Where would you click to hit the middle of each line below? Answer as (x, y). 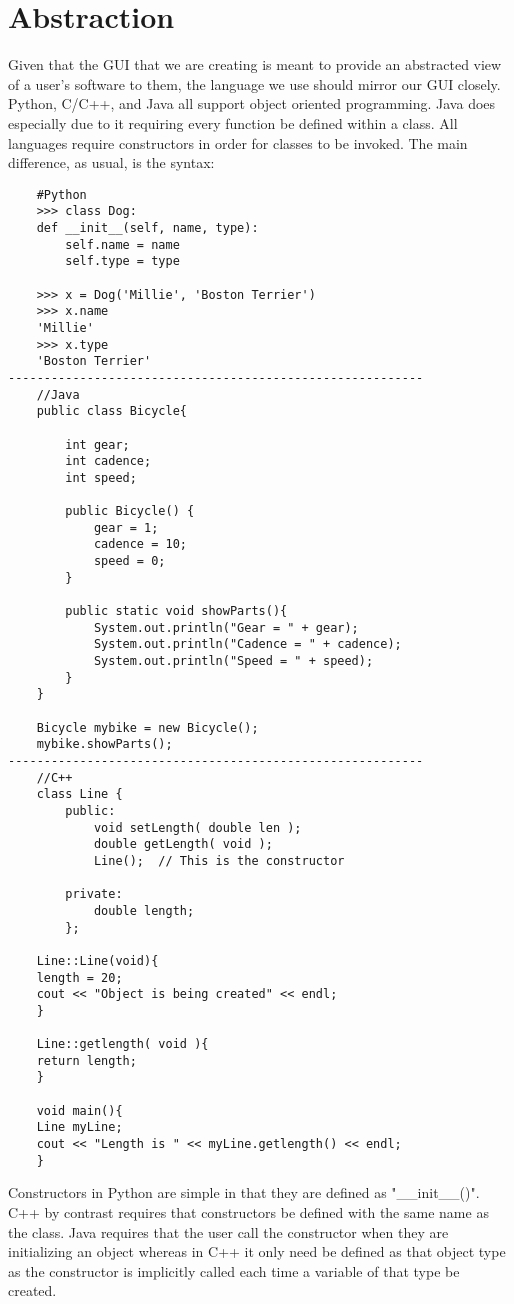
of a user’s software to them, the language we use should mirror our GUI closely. (254, 83)
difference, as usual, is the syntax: (111, 162)
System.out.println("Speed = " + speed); (233, 661)
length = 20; (79, 977)
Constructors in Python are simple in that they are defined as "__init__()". (244, 1192)
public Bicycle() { (130, 511)
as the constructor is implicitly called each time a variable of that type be (234, 1270)
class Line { (79, 794)
